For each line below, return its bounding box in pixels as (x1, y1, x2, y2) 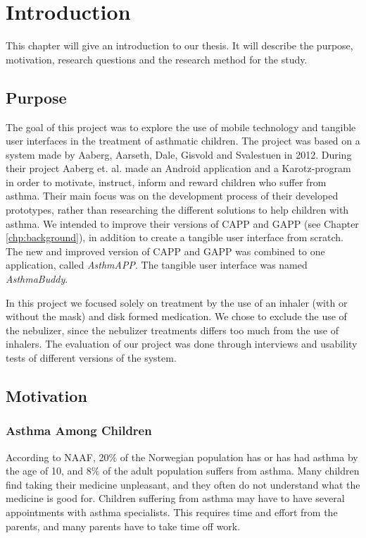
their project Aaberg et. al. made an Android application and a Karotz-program (6, 161, 351, 176)
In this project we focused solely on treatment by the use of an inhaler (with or (6, 295, 348, 310)
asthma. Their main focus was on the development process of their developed (6, 188, 339, 203)
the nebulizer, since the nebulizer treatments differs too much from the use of (6, 322, 339, 337)
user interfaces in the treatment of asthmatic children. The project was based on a (6, 133, 360, 148)
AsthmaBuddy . (6, 271, 68, 286)
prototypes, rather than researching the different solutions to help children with (6, 202, 349, 217)
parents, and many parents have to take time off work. (6, 518, 241, 533)
